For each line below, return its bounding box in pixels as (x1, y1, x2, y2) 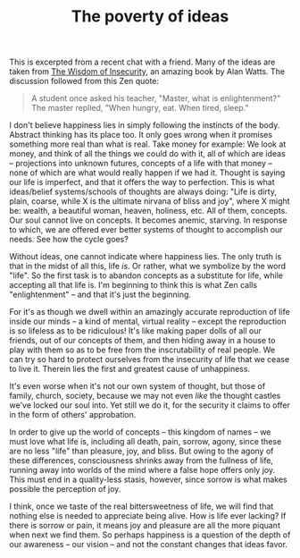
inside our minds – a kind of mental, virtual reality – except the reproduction (9, 316, 287, 327)
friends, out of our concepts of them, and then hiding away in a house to (9, 335, 276, 346)
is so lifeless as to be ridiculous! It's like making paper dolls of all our (9, 325, 262, 336)
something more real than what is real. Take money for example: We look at (9, 139, 287, 149)
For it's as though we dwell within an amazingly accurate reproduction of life (9, 307, 290, 317)
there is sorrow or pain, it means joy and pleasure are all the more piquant (9, 520, 281, 531)
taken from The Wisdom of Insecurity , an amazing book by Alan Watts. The (9, 66, 286, 77)
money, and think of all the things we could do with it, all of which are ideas (9, 148, 286, 159)
